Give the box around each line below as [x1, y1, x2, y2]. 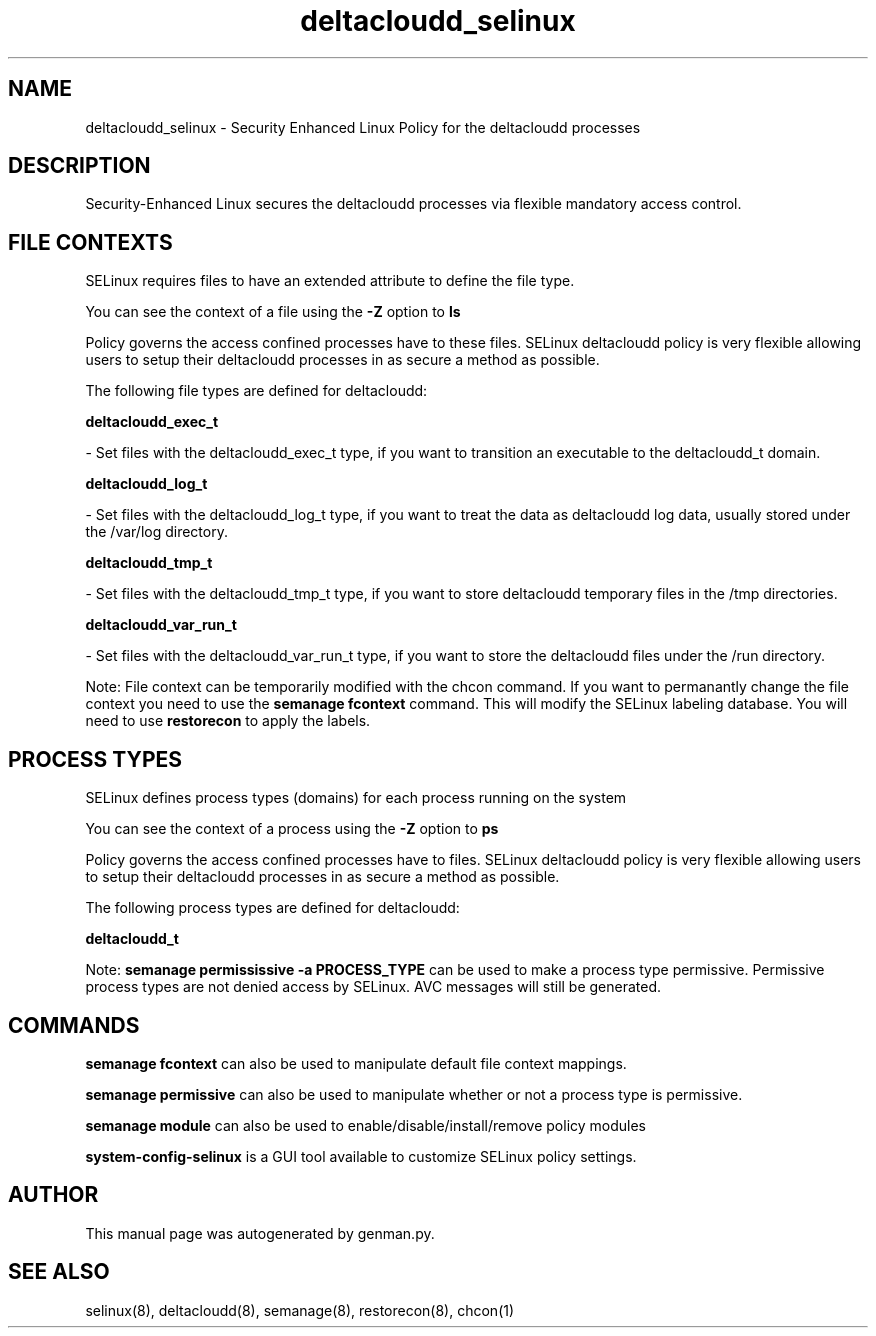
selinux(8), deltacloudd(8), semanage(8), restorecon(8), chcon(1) [85, 1301, 515, 1319]
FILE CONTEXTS [8, 229, 173, 255]
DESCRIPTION [8, 153, 151, 179]
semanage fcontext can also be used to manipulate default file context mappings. [85, 1054, 627, 1072]
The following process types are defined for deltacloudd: [85, 899, 460, 917]
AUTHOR [8, 1182, 99, 1208]
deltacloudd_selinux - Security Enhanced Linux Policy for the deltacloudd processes [85, 118, 641, 136]
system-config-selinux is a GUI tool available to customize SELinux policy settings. [85, 1147, 637, 1165]
